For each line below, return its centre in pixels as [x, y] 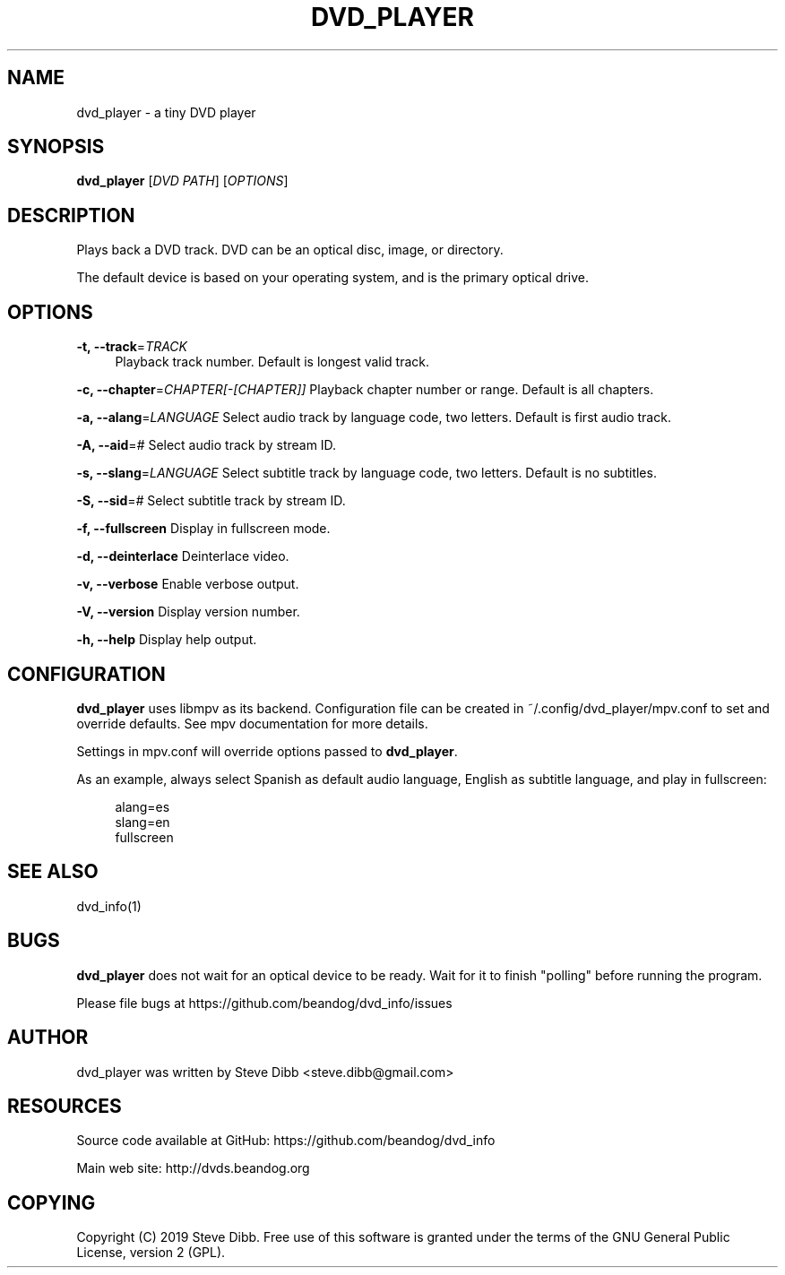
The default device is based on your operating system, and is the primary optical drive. [333, 278]
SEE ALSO [53, 872]
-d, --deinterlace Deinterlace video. [183, 556]
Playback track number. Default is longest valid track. [272, 362]
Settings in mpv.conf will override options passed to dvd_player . [267, 751]
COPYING [52, 1202]
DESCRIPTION [71, 215]
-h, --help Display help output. [167, 640]
